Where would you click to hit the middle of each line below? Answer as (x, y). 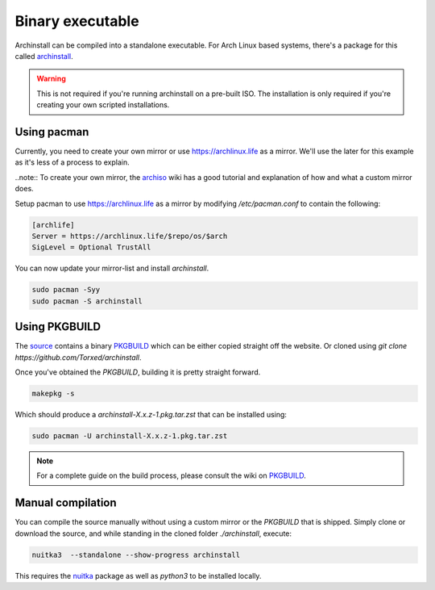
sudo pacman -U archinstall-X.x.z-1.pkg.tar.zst (130, 435)
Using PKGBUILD (58, 327)
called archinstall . (44, 56)
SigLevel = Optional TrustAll (91, 247)
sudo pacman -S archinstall (87, 301)
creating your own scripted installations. (103, 105)
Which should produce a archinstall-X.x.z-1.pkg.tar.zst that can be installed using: (151, 414)
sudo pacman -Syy (66, 290)
